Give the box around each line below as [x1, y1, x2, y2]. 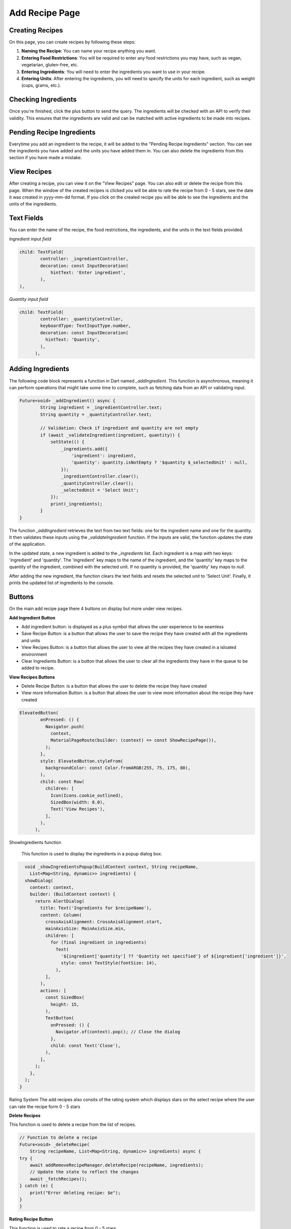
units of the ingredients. [9, 201, 58, 207]
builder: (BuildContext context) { [29, 891, 116, 897]
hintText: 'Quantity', [45, 337, 100, 343]
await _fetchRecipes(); [29, 1176, 87, 1182]
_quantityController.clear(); [60, 480, 134, 486]
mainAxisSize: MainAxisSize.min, [45, 926, 126, 932]
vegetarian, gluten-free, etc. [21, 62, 79, 68]
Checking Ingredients [9, 95, 77, 104]
